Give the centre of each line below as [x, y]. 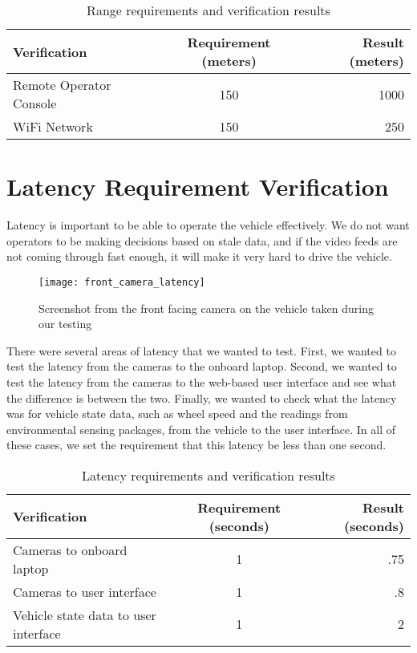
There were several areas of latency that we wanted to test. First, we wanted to [201, 350]
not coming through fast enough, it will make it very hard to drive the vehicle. [199, 256]
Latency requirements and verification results [208, 475]
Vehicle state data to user [85, 614]
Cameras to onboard [70, 550]
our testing [65, 324]
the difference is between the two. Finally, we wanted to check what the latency [202, 397]
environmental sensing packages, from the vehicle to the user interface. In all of [201, 429]
